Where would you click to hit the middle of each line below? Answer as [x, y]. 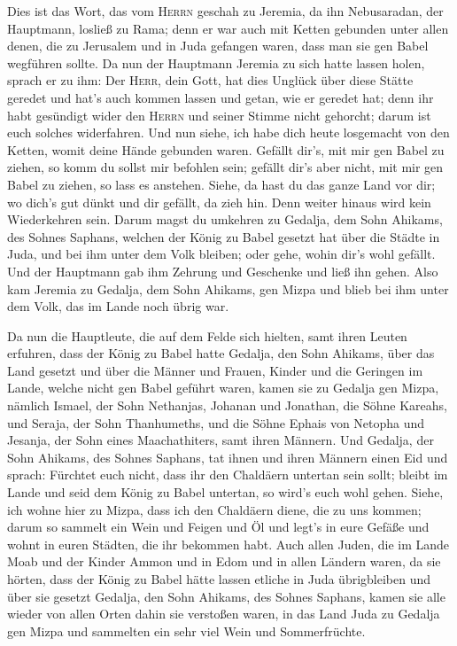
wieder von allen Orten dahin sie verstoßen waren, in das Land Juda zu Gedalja [224, 614]
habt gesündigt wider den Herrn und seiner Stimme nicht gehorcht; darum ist [219, 115]
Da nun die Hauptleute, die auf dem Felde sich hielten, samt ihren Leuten [207, 335]
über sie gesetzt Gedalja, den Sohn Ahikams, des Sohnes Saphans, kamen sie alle [226, 596]
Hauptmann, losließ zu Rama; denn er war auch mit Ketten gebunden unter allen [228, 28]
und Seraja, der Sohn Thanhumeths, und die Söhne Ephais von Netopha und [216, 422]
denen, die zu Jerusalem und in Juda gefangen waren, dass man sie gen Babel [218, 46]
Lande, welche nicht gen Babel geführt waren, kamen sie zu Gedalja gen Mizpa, [223, 388]
